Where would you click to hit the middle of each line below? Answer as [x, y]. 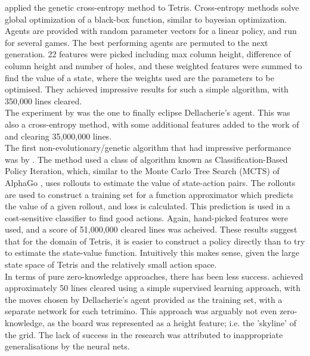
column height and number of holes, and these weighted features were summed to [154, 65]
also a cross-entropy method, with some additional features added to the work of [152, 124]
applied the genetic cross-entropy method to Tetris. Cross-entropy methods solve [152, 7]
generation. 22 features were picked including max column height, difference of [148, 54]
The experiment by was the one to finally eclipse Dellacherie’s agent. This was [148, 112]
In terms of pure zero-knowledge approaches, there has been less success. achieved [154, 276]
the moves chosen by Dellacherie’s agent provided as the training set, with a [144, 299]
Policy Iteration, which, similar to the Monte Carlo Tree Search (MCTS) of [142, 171]
